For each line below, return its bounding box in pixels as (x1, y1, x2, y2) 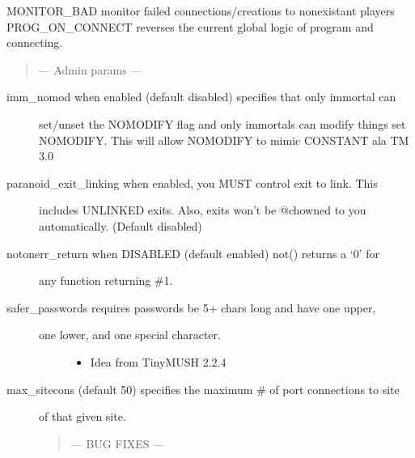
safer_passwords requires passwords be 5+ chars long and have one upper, (6, 299, 376, 316)
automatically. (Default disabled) (39, 217, 202, 234)
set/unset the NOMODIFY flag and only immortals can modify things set (39, 115, 406, 132)
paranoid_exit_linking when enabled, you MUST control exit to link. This (6, 174, 378, 191)
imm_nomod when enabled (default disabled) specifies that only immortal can (6, 88, 396, 105)
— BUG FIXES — (70, 435, 165, 452)
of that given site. (39, 408, 126, 425)
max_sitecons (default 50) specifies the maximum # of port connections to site (6, 380, 400, 397)
